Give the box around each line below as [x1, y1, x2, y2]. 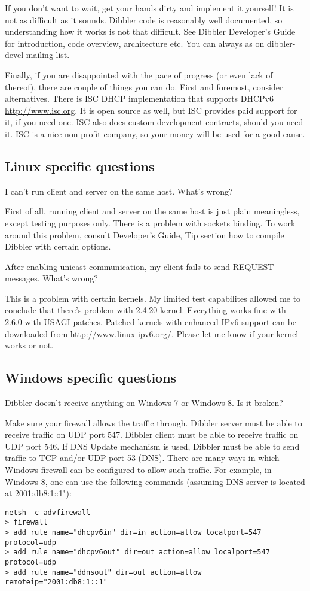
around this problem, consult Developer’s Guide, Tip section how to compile [5, 228, 284, 241]
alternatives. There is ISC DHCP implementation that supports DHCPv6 [5, 92, 274, 105]
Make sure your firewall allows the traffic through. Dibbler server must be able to [5, 416, 302, 429]
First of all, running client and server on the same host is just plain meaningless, [5, 205, 300, 217]
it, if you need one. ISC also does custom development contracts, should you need [5, 116, 303, 128]
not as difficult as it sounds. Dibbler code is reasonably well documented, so [5, 13, 283, 26]
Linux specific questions [5, 156, 155, 175]
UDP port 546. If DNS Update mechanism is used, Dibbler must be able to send [5, 440, 300, 452]
